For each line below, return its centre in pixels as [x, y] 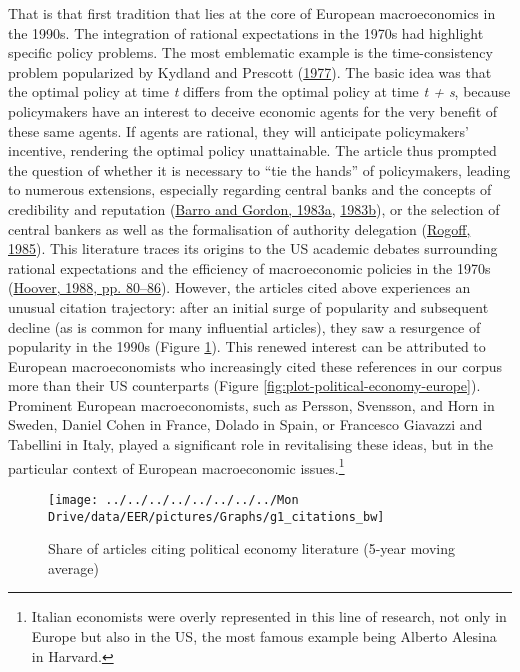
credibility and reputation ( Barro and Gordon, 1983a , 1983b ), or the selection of [254, 208]
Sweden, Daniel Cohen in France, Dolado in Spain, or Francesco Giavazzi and [245, 424]
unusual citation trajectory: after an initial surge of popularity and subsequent [248, 306]
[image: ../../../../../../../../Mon [173, 499]
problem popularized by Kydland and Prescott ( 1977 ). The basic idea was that [250, 71]
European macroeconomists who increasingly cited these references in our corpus [255, 365]
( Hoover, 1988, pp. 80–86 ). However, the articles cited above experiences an [239, 287]
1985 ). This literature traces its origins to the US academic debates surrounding [253, 248]
